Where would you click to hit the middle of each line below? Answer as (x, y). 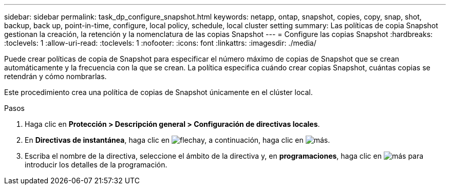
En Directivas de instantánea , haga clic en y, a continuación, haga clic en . (177, 140)
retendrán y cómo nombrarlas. (55, 76)
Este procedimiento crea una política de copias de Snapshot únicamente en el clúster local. (158, 92)
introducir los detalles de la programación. (96, 165)
